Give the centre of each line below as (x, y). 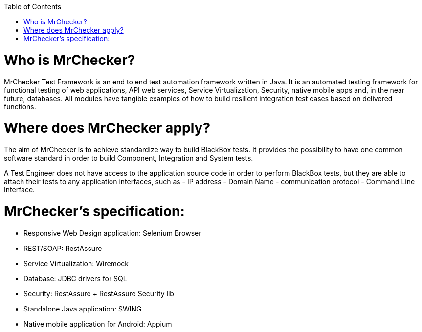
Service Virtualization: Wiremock (76, 263)
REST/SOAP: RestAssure (63, 248)
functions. (20, 106)
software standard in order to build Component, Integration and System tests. (129, 158)
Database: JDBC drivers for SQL (75, 278)
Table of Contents (33, 7)
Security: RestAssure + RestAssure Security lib (99, 293)
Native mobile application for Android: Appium (98, 324)
